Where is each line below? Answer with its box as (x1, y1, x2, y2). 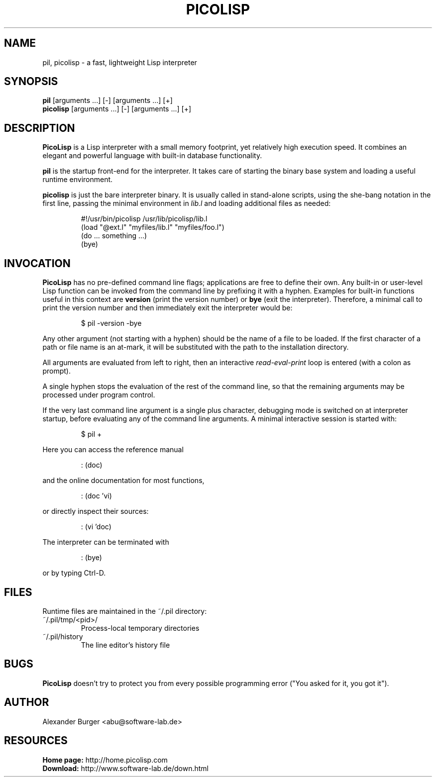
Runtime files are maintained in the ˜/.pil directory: (42, 606, 207, 615)
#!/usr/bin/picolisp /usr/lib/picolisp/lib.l (81, 214, 208, 223)
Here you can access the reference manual (42, 445, 184, 454)
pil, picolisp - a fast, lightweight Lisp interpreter (42, 58, 197, 67)
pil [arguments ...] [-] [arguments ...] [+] (42, 96, 173, 105)
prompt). (42, 367, 71, 376)
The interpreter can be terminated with (42, 538, 169, 547)
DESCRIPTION (4, 121, 75, 134)
